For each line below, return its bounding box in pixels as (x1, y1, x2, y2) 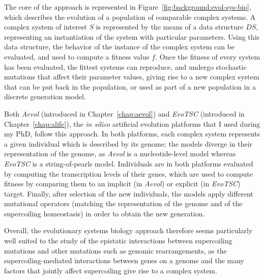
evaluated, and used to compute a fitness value (4, 51, 150, 62)
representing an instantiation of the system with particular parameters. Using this (4, 31, 260, 42)
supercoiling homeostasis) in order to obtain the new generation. (4, 208, 205, 218)
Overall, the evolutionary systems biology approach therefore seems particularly (4, 225, 253, 236)
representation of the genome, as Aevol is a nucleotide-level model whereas (4, 148, 236, 159)
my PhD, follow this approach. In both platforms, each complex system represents (4, 128, 260, 139)
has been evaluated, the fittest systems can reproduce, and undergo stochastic (4, 61, 247, 72)
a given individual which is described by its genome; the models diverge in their (4, 138, 253, 149)
